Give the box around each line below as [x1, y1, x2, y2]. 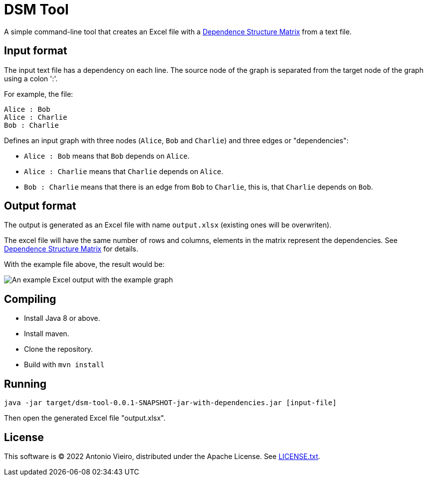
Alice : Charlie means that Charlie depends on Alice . [24, 167, 224, 176]
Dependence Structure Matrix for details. [4, 244, 138, 253]
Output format [4, 200, 76, 213]
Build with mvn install [24, 360, 105, 369]
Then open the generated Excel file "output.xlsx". [4, 414, 166, 423]
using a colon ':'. [4, 74, 58, 83]
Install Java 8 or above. [24, 314, 100, 323]
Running [4, 377, 47, 390]
